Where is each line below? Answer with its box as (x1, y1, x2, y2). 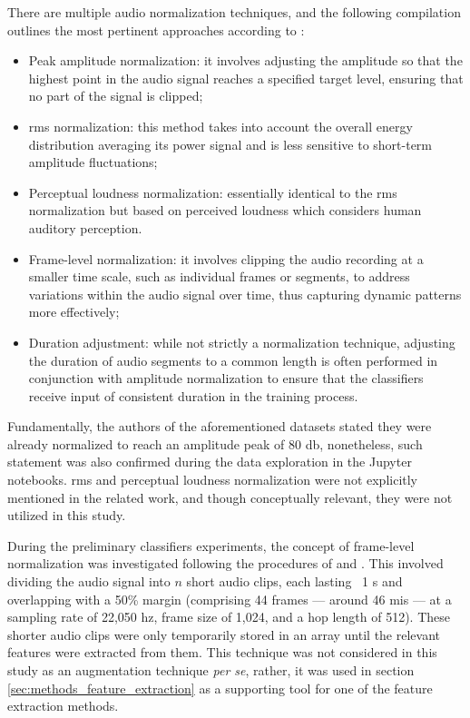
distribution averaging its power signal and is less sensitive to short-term (28, 134, 433, 153)
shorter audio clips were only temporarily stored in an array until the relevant (7, 625, 440, 644)
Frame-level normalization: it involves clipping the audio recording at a (28, 249, 424, 268)
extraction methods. (7, 696, 119, 715)
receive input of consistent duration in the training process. (28, 386, 358, 405)
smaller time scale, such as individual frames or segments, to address (28, 267, 410, 286)
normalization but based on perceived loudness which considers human (28, 201, 422, 220)
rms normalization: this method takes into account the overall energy (28, 116, 413, 135)
